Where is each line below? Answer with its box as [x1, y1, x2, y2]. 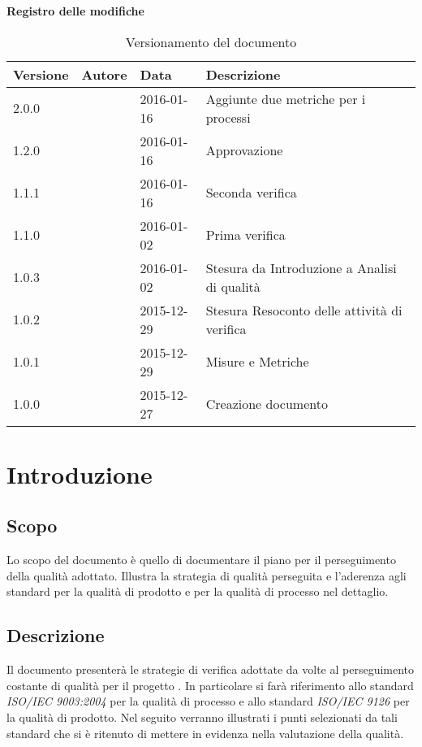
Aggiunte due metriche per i [205, 89, 366, 108]
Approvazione [205, 141, 283, 160]
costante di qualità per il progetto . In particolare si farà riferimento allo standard [6, 676, 414, 693]
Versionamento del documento [125, 32, 297, 51]
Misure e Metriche [205, 352, 309, 371]
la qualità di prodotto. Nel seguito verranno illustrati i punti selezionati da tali [6, 708, 398, 725]
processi [205, 107, 251, 127]
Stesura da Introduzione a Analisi [205, 258, 397, 277]
